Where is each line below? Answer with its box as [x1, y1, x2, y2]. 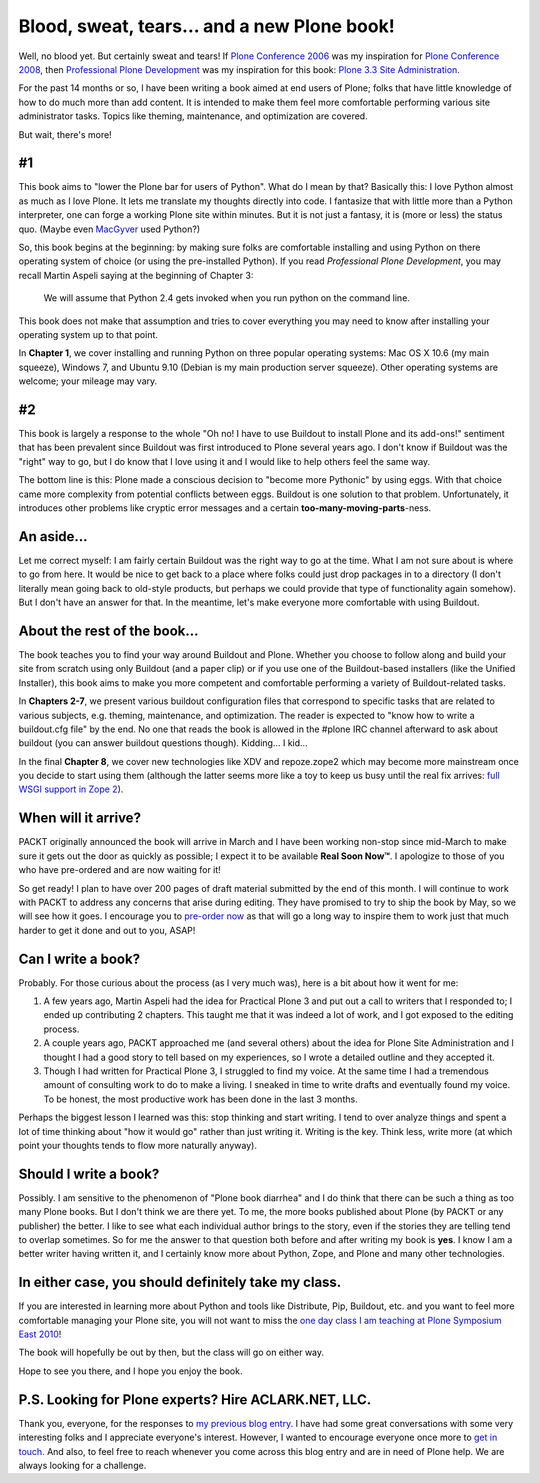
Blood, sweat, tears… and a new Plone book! [18, 15, 395, 37]
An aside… [18, 528, 89, 545]
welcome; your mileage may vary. [18, 375, 158, 387]
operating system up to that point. [18, 328, 159, 340]
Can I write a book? [18, 950, 140, 967]
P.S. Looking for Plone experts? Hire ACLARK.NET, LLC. [18, 1391, 372, 1408]
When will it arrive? [18, 810, 142, 827]
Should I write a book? [18, 1165, 160, 1182]
